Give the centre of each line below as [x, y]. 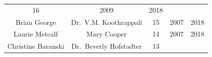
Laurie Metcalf [36, 34]
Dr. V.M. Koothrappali [106, 22]
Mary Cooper [106, 34]
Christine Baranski [36, 46]
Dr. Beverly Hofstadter [106, 46]
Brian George [36, 22]
